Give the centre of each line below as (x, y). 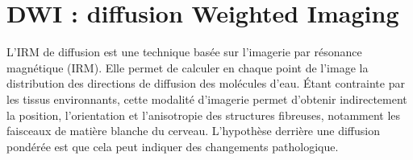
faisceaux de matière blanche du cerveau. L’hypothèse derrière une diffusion (194, 131)
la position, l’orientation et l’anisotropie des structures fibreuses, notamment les (204, 115)
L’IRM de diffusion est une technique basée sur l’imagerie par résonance (184, 52)
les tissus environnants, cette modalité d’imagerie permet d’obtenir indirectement (207, 98)
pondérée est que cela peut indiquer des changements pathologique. (173, 146)
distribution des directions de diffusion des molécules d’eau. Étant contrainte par (206, 83)
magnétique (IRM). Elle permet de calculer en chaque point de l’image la (188, 67)
